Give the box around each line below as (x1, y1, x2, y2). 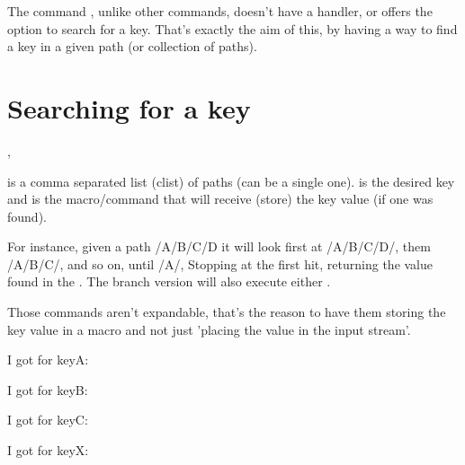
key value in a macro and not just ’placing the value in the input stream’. (7, 320, 411, 338)
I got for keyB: (7, 380, 88, 399)
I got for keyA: (7, 350, 89, 369)
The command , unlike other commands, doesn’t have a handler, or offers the (7, 2, 433, 20)
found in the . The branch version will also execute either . (7, 272, 331, 291)
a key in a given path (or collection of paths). (7, 37, 257, 56)
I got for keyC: (7, 410, 88, 429)
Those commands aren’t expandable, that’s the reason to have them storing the (7, 303, 446, 321)
